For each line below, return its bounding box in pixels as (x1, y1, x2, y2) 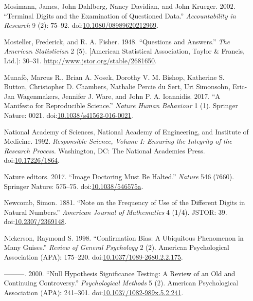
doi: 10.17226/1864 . (4, 155, 60, 165)
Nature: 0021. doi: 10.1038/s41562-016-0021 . (4, 110, 133, 120)
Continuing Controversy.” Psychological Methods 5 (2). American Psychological (4, 278, 238, 288)
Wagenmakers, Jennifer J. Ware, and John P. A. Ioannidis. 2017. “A (17, 91, 220, 101)
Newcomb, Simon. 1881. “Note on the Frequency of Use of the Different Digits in (4, 197, 245, 207)
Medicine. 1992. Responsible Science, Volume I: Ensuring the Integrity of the (4, 136, 233, 146)
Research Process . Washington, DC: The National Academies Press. (4, 145, 205, 155)
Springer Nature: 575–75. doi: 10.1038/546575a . (4, 181, 144, 191)
